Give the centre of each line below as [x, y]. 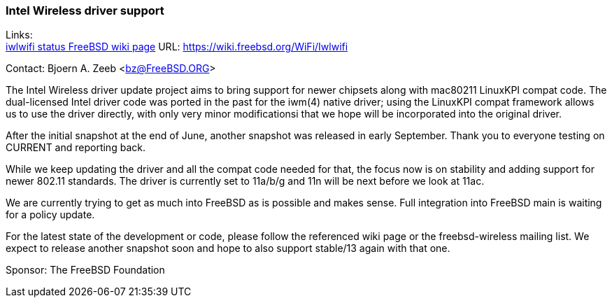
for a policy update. [50, 215]
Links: [19, 35]
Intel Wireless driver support [85, 10]
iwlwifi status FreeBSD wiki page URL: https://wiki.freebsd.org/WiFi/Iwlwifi [177, 47]
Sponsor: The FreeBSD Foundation [85, 270]
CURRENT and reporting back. [76, 148]
